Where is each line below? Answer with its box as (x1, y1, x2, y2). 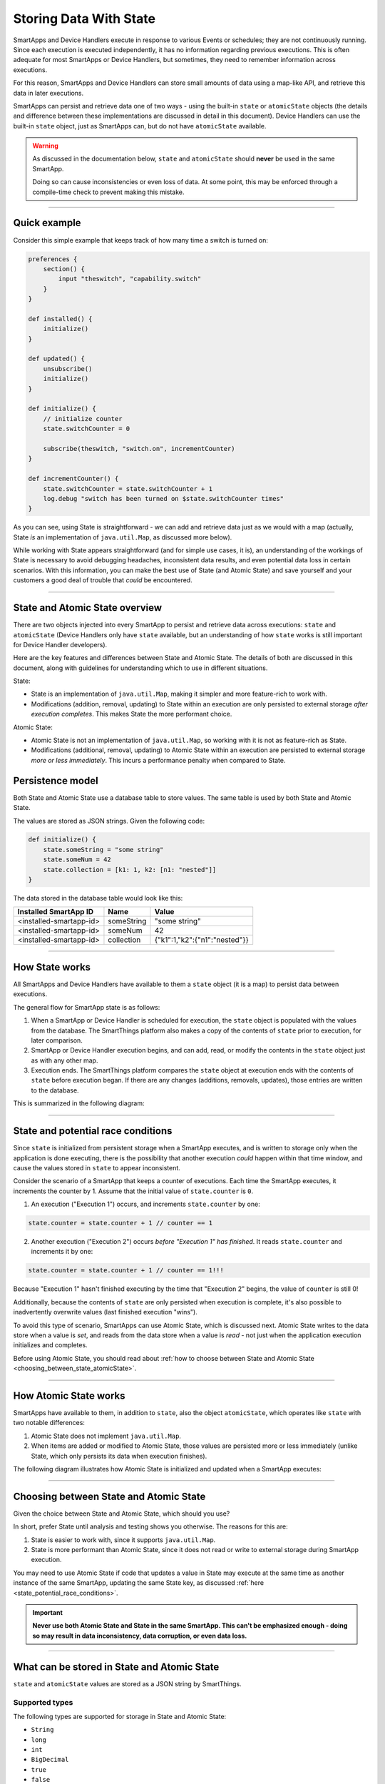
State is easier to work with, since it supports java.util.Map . (31, 1535, 216, 1544)
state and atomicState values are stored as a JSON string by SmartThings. (13, 1679, 242, 1688)
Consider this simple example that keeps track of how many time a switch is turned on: (13, 235, 269, 244)
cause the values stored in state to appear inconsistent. (13, 1163, 181, 1172)
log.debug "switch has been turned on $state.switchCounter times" (43, 495, 284, 502)
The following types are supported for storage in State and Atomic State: (13, 1712, 227, 1720)
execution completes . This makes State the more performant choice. (31, 710, 232, 719)
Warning (32, 141, 58, 150)
